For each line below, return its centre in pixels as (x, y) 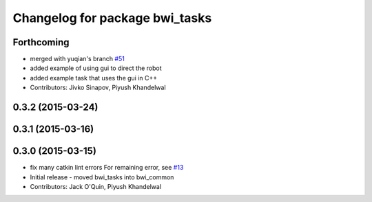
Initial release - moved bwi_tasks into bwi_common (102, 177)
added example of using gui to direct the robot (96, 68)
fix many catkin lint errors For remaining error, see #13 (107, 168)
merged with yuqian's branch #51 (77, 59)
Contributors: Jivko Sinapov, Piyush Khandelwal (98, 88)
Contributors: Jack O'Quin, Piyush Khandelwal (96, 186)
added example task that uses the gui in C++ (94, 78)
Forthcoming (41, 42)
